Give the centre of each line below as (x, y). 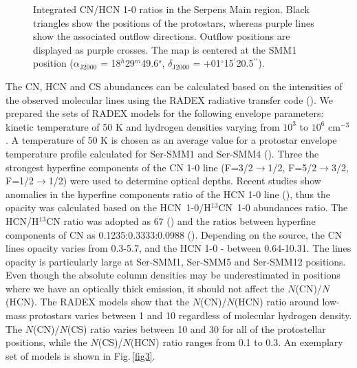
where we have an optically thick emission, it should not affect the (145, 288)
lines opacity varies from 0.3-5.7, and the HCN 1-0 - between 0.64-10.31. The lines (178, 248)
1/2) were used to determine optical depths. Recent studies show (185, 181)
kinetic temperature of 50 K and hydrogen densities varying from (143, 126)
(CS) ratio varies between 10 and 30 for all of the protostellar (196, 328)
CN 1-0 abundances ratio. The (283, 207)
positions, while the (46, 342)
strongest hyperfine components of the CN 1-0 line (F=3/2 (129, 167)
